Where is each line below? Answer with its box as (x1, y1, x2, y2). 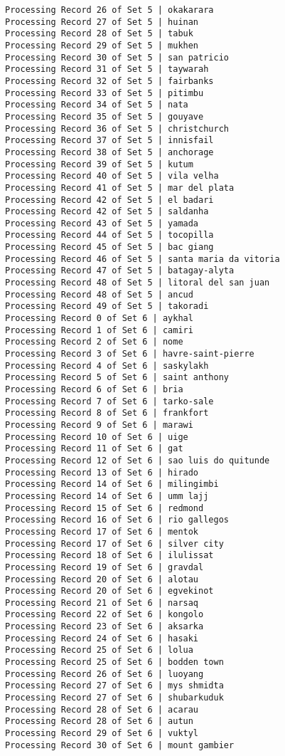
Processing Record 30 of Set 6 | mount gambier (5, 740, 235, 750)
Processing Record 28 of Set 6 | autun (5, 716, 193, 727)
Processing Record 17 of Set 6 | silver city (5, 538, 224, 549)
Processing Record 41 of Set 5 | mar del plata (5, 182, 235, 193)
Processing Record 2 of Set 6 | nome (5, 337, 183, 347)
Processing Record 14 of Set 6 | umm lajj (5, 490, 209, 501)
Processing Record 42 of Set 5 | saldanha (5, 206, 209, 217)
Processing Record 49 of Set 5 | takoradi (5, 301, 209, 312)
